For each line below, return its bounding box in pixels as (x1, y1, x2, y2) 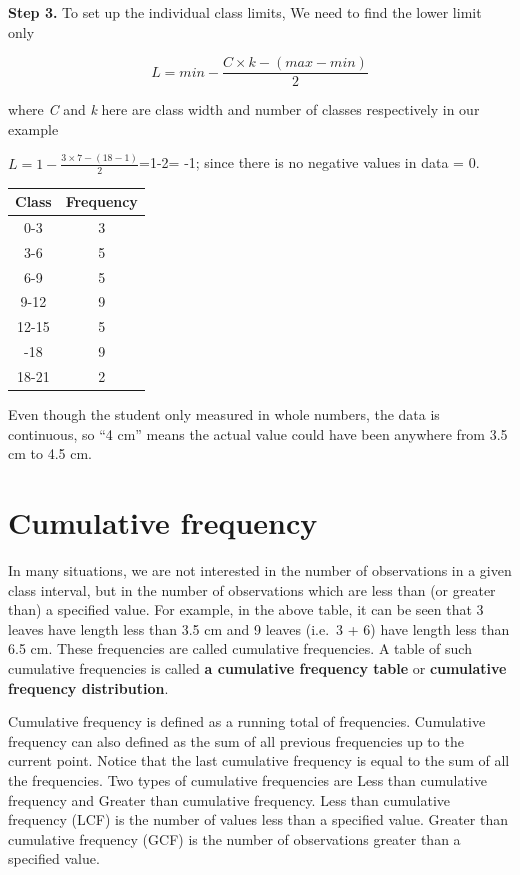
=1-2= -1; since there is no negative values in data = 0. (139, 152, 480, 173)
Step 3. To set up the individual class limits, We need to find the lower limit (8, 2, 482, 22)
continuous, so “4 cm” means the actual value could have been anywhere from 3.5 (8, 423, 508, 444)
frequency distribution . (8, 677, 169, 698)
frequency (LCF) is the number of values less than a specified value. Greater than (8, 809, 508, 830)
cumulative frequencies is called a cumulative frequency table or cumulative (8, 657, 507, 678)
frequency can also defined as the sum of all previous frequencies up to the (8, 730, 464, 751)
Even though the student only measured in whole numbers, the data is (8, 404, 440, 425)
